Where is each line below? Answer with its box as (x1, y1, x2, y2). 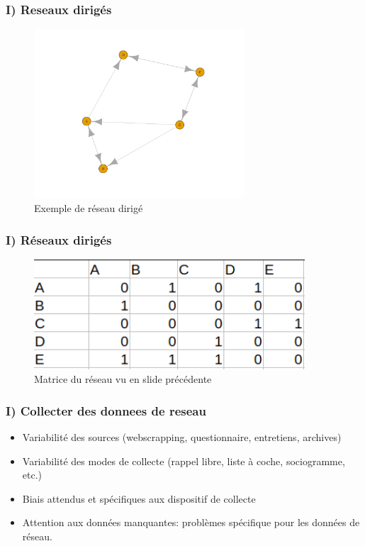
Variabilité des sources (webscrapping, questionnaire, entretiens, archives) (22, 429, 342, 444)
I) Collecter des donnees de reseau (6, 401, 206, 419)
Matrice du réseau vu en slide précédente (34, 372, 212, 386)
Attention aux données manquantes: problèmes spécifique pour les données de (22, 515, 360, 530)
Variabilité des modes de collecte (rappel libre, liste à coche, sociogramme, (22, 453, 345, 468)
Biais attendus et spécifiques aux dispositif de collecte (22, 491, 256, 506)
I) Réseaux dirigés (6, 230, 112, 248)
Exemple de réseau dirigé (34, 201, 143, 216)
